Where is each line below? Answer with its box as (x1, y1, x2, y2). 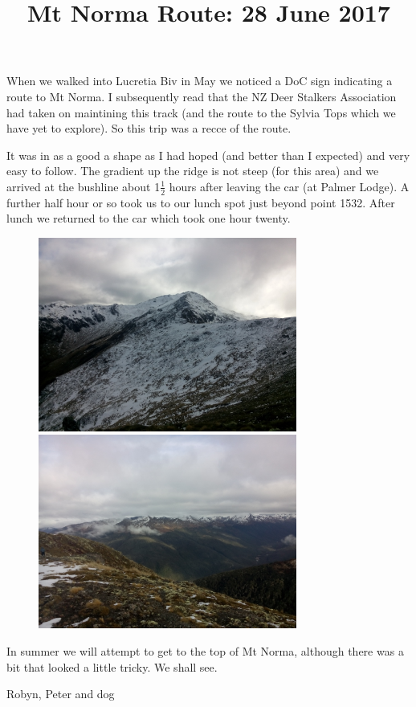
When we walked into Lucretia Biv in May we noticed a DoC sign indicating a (6, 72, 393, 89)
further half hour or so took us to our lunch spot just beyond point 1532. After (6, 194, 395, 210)
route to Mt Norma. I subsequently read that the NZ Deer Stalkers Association (6, 88, 397, 104)
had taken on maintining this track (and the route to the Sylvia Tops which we (6, 104, 396, 121)
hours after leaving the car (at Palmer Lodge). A (169, 178, 410, 194)
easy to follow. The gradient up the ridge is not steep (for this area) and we (6, 162, 379, 179)
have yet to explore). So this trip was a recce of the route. (6, 120, 292, 137)
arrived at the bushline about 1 (6, 178, 161, 194)
